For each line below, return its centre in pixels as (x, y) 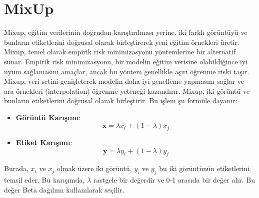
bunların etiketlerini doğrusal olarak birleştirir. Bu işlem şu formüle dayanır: (121, 100)
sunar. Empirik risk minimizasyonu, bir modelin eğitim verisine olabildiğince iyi (126, 61)
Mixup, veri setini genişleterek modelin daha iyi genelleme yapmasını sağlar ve (124, 81)
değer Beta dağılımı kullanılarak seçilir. (64, 189)
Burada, (16, 168)
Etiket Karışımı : (44, 142)
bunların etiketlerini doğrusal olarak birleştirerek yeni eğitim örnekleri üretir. (122, 42)
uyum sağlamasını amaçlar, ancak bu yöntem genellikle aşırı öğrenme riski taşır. (127, 71)
